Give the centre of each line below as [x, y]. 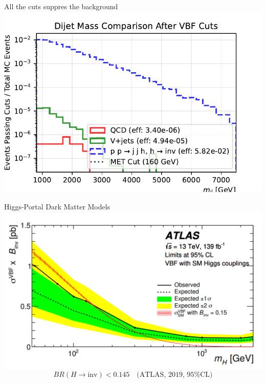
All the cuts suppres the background [61, 6]
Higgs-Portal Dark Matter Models [57, 206]
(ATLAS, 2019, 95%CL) [175, 375]
